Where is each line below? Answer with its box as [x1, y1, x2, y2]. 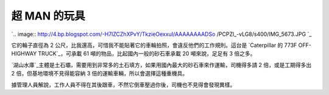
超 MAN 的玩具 [11, 9, 85, 23]
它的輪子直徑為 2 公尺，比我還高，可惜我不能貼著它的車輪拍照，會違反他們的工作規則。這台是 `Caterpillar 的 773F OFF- [11, 41, 312, 49]
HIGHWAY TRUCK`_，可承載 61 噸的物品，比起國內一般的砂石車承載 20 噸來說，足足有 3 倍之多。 [11, 50, 256, 57]
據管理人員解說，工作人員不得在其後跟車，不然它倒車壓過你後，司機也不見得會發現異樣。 [11, 81, 236, 88]
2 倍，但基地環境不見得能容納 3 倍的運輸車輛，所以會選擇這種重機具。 [11, 70, 188, 77]
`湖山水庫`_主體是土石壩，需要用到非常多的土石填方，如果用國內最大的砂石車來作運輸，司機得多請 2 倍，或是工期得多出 [11, 61, 312, 68]
